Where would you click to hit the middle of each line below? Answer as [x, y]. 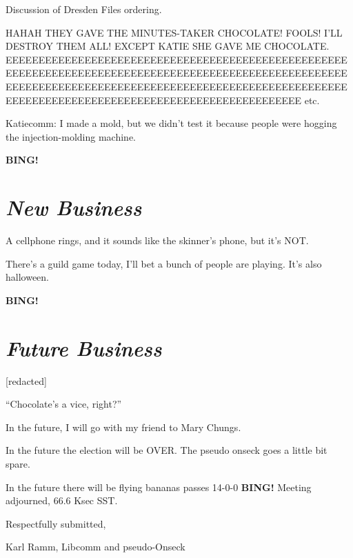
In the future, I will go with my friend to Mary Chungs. [123, 427]
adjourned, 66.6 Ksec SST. [62, 500]
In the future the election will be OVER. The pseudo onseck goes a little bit [167, 450]
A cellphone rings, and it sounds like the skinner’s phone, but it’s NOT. [157, 240]
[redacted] [26, 380]
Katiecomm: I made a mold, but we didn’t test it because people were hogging [171, 123]
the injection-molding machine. [71, 136]
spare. [18, 463]
